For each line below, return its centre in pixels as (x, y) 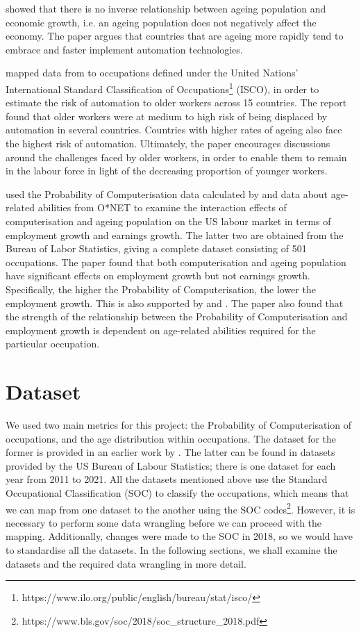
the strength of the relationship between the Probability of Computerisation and (177, 316)
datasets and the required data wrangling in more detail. (126, 563)
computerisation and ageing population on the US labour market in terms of (168, 221)
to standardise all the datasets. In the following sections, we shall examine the (171, 550)
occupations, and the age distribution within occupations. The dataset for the (171, 438)
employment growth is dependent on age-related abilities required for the (161, 330)
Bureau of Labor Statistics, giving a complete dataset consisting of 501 (156, 248)
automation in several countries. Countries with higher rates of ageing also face (174, 130)
